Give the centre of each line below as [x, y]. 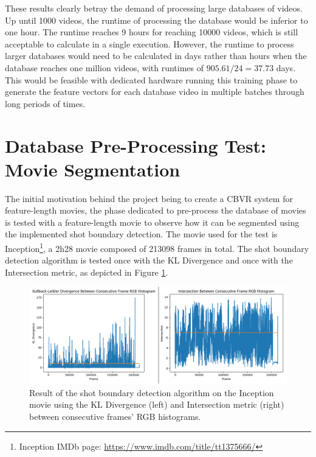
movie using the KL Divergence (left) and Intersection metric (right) [157, 404]
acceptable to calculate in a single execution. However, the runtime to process [149, 44]
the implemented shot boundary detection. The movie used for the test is [141, 234]
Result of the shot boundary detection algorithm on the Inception [152, 392]
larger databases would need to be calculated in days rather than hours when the [156, 56]
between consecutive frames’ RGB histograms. [115, 417]
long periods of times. [45, 103]
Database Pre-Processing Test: [136, 145]
